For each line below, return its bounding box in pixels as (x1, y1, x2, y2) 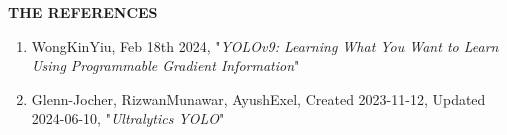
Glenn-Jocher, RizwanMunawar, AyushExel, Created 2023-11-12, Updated (31, 88, 486, 109)
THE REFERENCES (8, 2, 158, 22)
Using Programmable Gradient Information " (31, 55, 300, 76)
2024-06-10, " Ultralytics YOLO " (31, 108, 225, 129)
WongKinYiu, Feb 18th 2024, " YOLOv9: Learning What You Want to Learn (31, 35, 499, 56)
